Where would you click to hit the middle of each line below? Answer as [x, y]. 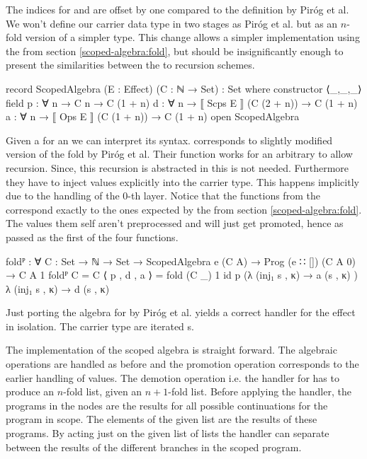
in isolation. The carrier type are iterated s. [100, 326]
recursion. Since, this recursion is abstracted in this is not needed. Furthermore [177, 167]
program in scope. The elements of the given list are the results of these [162, 419]
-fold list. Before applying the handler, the [260, 391]
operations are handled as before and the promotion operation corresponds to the [182, 364]
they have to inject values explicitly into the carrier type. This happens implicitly [182, 181]
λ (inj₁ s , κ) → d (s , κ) [58, 288]
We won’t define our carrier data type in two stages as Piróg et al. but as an [172, 23]
